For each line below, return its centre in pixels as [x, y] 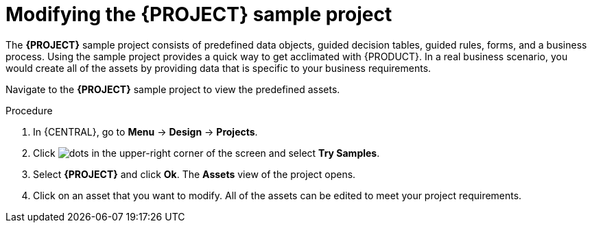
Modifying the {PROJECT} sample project [199, 14]
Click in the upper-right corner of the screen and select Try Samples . [206, 153]
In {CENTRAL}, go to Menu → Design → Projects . [145, 131]
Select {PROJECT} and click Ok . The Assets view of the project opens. [194, 174]
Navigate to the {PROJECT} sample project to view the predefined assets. [173, 89]
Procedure [29, 110]
